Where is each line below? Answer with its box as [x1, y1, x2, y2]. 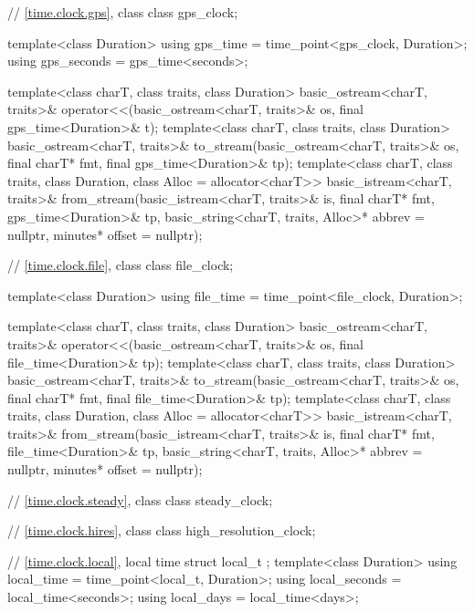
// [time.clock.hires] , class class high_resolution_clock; [7, 521, 316, 540]
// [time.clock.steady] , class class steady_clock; [7, 490, 273, 509]
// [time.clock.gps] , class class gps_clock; [7, 3, 238, 21]
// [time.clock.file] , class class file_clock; [7, 255, 234, 275]
